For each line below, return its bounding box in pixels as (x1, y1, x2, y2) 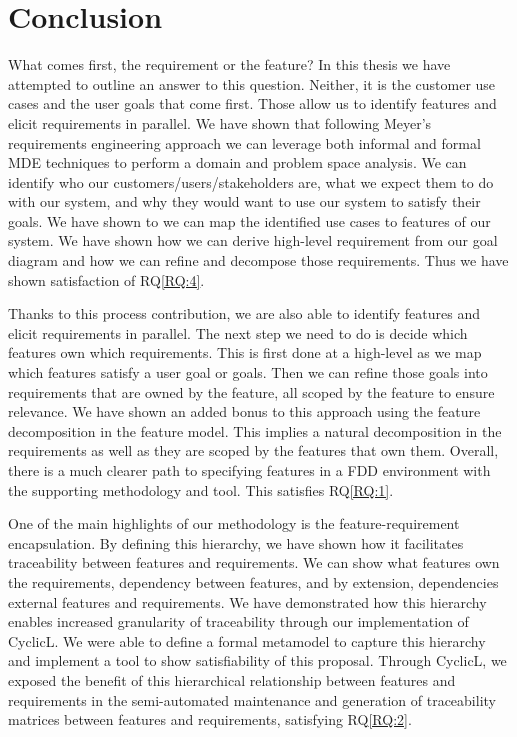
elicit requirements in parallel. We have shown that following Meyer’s (8, 112, 432, 133)
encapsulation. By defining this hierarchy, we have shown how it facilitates (8, 532, 464, 553)
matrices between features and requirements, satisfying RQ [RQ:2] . (8, 709, 412, 730)
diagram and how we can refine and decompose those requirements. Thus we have (8, 250, 509, 271)
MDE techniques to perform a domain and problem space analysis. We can (8, 152, 467, 173)
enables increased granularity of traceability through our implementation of (8, 611, 469, 632)
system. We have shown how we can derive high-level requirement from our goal (8, 230, 498, 251)
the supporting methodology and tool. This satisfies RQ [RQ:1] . (8, 479, 394, 500)
